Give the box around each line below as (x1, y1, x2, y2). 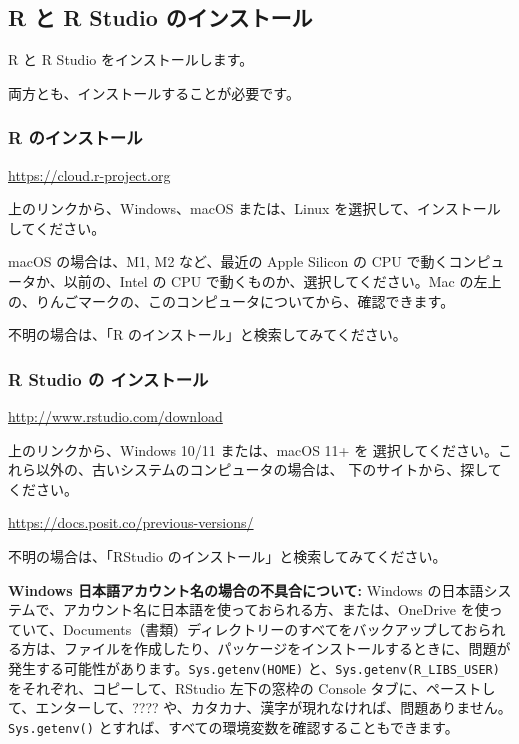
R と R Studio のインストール (8, 2, 313, 33)
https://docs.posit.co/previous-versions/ (8, 512, 254, 533)
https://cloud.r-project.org (8, 164, 171, 185)
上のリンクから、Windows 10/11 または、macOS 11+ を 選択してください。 (8, 439, 498, 460)
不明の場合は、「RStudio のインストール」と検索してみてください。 (8, 545, 447, 566)
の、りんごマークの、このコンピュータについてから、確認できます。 (8, 290, 455, 311)
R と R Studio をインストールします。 (8, 49, 254, 70)
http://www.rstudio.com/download (8, 405, 223, 426)
